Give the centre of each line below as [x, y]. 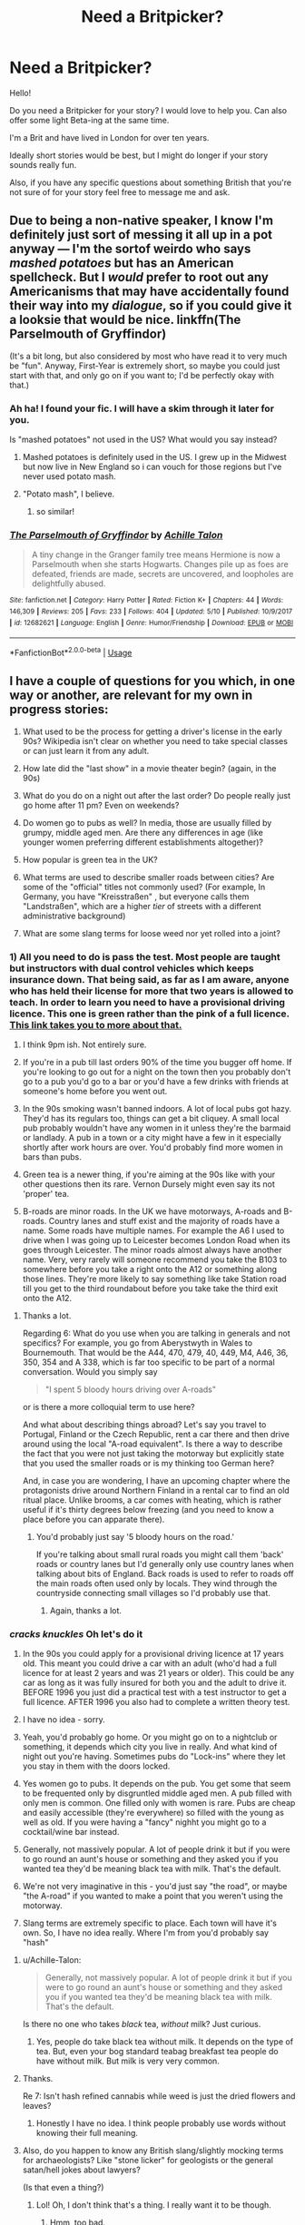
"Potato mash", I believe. [69, 494]
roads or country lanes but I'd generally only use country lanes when [165, 1564]
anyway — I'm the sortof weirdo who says [130, 249]
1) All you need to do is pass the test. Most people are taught [145, 956]
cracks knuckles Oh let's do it [76, 1634]
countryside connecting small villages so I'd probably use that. [153, 1593]
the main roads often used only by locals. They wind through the [157, 1583]
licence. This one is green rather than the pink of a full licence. [149, 1014]
